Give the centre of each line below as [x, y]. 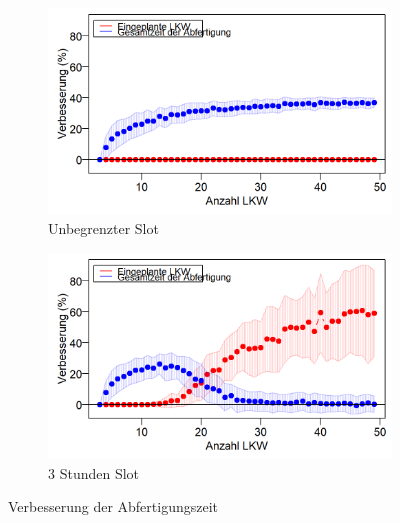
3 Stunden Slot [94, 472]
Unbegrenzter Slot [103, 227]
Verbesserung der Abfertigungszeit [113, 506]
